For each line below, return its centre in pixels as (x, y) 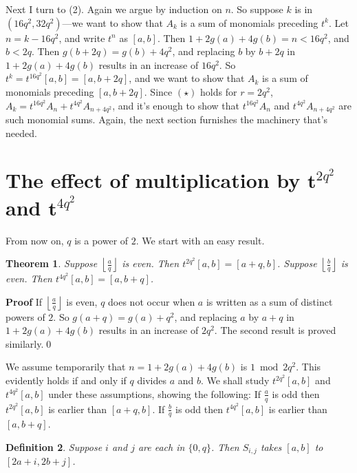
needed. (21, 133)
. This (309, 367)
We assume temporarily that (66, 367)
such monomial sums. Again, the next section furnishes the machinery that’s (167, 119)
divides (152, 380)
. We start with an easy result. (200, 240)
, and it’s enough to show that (176, 105)
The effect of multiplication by (153, 180)
